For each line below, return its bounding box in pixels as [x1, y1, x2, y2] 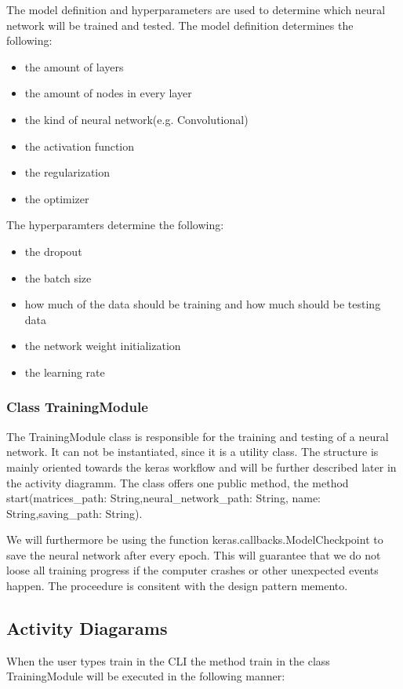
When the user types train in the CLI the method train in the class [6, 652, 330, 669]
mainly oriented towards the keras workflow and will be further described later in [6, 458, 397, 475]
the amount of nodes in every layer [24, 85, 192, 101]
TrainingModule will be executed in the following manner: [6, 668, 285, 684]
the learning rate [24, 363, 105, 380]
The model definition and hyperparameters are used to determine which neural [6, 2, 386, 17]
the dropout [24, 242, 82, 259]
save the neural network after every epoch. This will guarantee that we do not [6, 546, 381, 563]
